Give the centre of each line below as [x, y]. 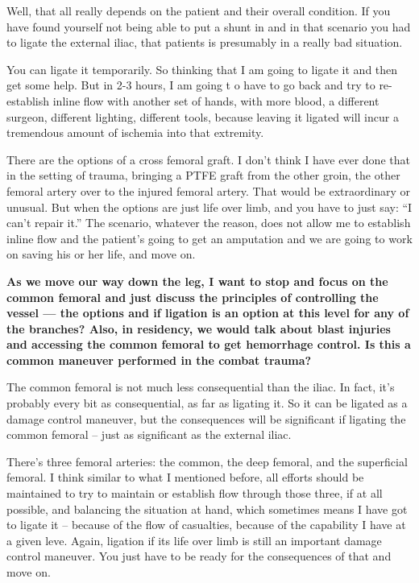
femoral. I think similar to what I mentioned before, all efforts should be [185, 477]
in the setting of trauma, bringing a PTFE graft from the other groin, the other [203, 175]
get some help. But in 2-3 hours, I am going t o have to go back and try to [191, 85]
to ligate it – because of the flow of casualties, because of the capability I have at [206, 525]
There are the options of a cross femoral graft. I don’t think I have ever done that [208, 159]
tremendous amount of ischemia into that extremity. [135, 132]
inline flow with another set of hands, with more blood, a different [216, 100]
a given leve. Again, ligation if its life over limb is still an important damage [194, 540]
